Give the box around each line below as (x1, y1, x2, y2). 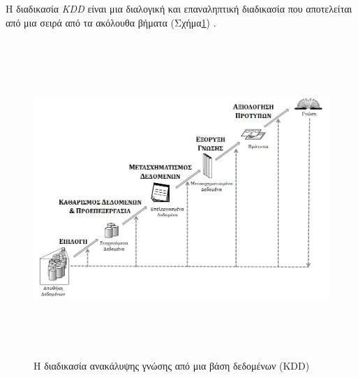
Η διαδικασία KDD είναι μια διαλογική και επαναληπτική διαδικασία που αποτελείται (6, 1, 352, 15)
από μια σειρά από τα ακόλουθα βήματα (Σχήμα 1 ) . (6, 15, 216, 29)
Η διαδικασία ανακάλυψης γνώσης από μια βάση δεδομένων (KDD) (33, 358, 310, 373)
